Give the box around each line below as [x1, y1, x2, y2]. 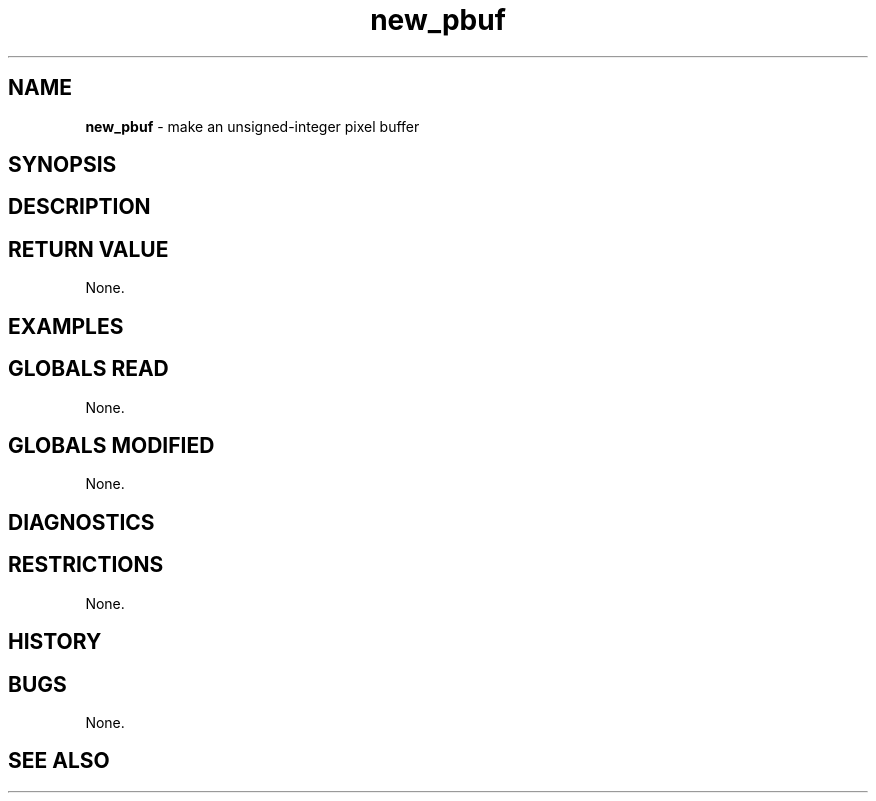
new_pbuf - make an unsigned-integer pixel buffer [85, 117, 420, 135]
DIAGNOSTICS [8, 509, 155, 535]
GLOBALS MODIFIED [8, 432, 215, 458]
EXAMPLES [8, 313, 124, 339]
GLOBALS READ [8, 356, 169, 382]
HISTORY [8, 629, 102, 655]
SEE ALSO [8, 748, 110, 774]
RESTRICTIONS [8, 552, 164, 578]
